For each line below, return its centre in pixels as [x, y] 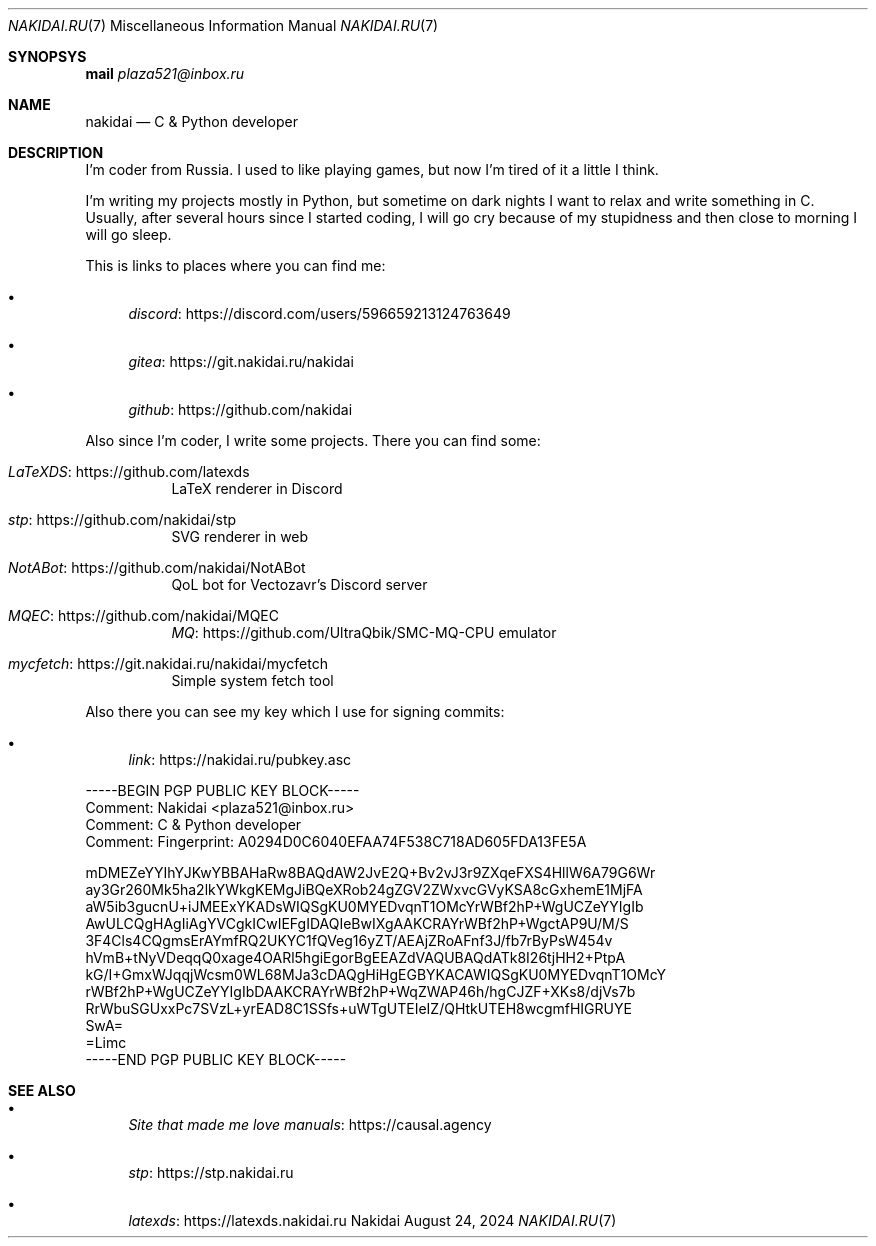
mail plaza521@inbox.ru [165, 73]
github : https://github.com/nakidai [240, 409]
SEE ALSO [42, 1090]
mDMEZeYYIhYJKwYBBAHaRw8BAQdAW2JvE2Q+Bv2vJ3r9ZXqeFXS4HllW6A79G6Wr [370, 872]
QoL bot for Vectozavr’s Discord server [299, 584]
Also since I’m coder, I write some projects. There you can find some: [313, 440]
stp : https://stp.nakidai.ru [211, 1172]
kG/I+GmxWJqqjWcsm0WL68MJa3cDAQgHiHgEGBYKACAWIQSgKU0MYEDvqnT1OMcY [375, 974]
